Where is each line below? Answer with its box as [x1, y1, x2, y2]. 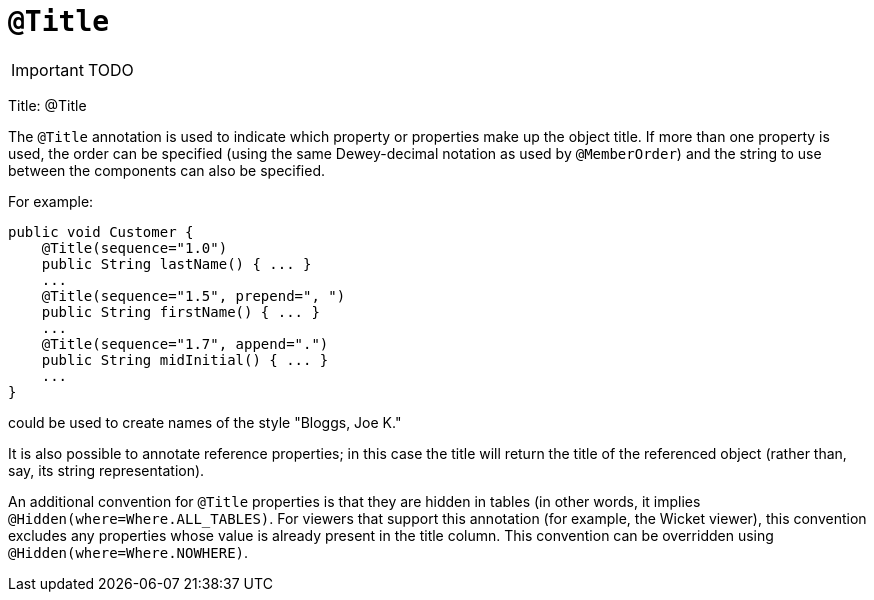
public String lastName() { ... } [41, 255, 312, 272]
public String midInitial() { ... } [41, 351, 329, 368]
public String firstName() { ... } [41, 303, 320, 320]
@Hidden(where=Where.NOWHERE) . [8, 543, 249, 561]
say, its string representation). [8, 461, 205, 479]
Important [11, 59, 84, 80]
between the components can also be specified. [8, 161, 326, 179]
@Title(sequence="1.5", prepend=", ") [41, 287, 346, 304]
